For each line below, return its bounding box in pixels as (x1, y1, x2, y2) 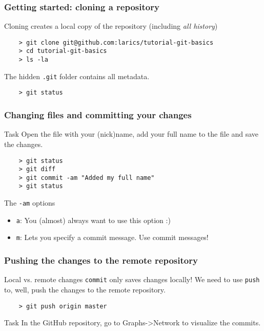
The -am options (4, 197, 55, 208)
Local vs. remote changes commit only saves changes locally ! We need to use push (4, 274, 260, 285)
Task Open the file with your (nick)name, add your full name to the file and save (4, 128, 259, 139)
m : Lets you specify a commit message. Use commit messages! (16, 232, 209, 243)
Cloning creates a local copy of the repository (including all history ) (4, 21, 218, 31)
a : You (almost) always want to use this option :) (16, 214, 171, 225)
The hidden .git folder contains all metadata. (4, 70, 150, 81)
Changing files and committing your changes (4, 108, 192, 121)
